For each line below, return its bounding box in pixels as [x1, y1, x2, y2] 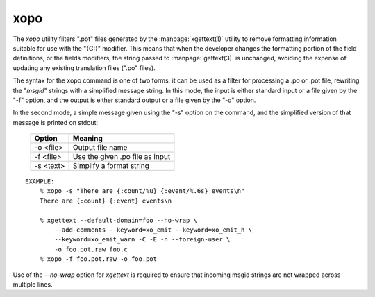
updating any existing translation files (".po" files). [12, 63, 156, 72]
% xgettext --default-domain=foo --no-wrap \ [39, 216, 198, 224]
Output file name [73, 143, 128, 153]
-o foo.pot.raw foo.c [54, 245, 128, 253]
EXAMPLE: [25, 178, 55, 185]
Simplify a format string [73, 161, 149, 171]
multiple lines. [12, 280, 53, 288]
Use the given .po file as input [73, 152, 171, 162]
